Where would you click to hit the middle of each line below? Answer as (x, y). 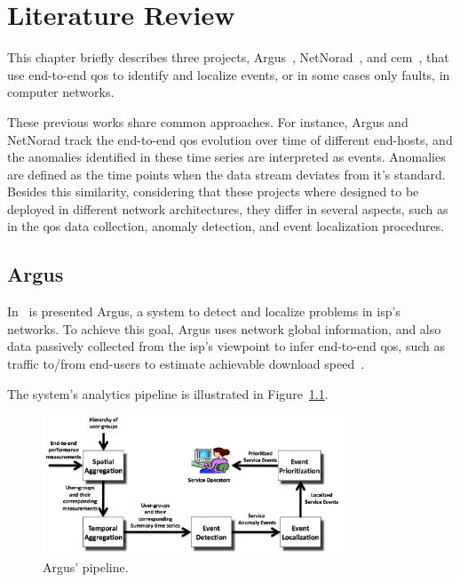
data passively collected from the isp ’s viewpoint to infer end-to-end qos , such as (226, 346)
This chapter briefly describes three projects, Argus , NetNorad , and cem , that (228, 57)
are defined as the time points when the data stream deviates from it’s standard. (226, 174)
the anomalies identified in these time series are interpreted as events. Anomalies (226, 157)
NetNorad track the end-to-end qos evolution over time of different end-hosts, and (230, 139)
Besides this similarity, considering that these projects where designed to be (213, 191)
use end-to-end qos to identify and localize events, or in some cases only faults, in (229, 74)
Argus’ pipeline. (86, 566)
